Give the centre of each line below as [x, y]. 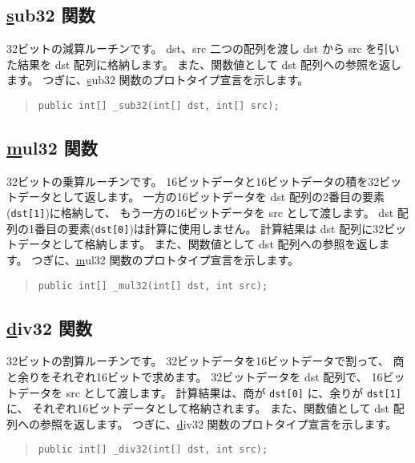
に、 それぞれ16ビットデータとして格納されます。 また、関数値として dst [198, 408]
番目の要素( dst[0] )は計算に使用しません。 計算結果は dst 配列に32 [209, 228]
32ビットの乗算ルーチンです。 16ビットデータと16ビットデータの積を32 [193, 181]
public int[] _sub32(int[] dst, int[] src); [159, 105]
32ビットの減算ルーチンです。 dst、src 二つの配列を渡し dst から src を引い [203, 48]
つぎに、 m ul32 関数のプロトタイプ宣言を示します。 [165, 259]
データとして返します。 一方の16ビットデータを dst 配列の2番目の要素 [201, 197]
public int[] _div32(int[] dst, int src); [153, 450]
